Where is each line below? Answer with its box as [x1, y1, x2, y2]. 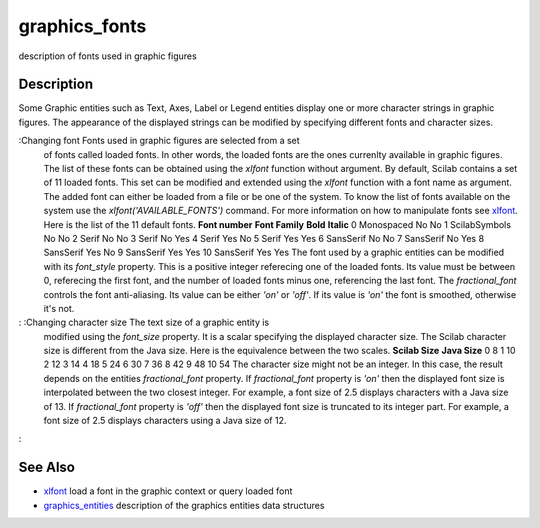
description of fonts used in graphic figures [18, 50, 197, 62]
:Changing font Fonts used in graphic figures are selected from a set [18, 135, 300, 147]
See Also [18, 459, 75, 476]
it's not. [43, 302, 75, 314]
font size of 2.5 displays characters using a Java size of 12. [43, 415, 287, 427]
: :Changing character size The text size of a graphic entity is [18, 316, 270, 329]
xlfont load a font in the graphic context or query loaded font [43, 485, 293, 497]
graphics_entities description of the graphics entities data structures [43, 499, 325, 511]
